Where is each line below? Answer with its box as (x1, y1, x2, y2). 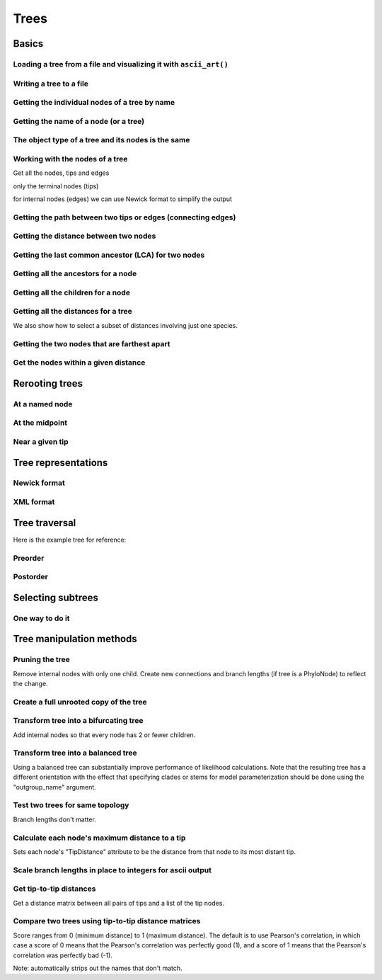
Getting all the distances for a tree (13, 307, 132, 317)
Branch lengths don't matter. (13, 815, 97, 824)
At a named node (13, 399, 73, 409)
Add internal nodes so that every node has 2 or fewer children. (13, 730, 196, 739)
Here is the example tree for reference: (13, 535, 127, 544)
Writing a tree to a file (13, 79, 88, 89)
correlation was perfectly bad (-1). (13, 951, 113, 959)
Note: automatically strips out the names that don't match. (13, 964, 183, 972)
